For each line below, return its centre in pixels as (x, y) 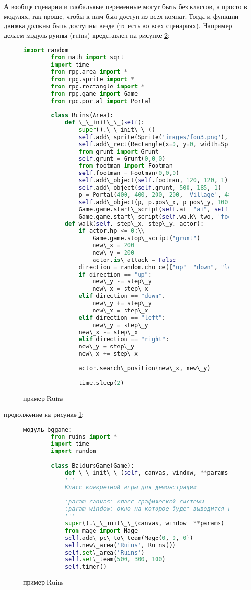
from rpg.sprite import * (93, 79)
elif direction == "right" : (124, 339)
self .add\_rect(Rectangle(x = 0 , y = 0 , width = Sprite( (162, 144)
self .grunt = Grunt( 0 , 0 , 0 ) (122, 159)
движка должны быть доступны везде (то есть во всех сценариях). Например (118, 26)
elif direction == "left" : (122, 318)
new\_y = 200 (114, 252)
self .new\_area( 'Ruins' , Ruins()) (120, 545)
